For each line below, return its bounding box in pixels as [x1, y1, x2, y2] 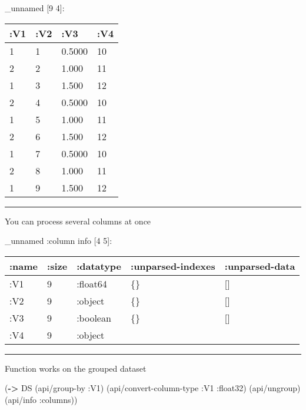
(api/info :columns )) [5, 393, 78, 405]
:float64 [76, 276, 107, 290]
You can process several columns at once [5, 214, 151, 227]
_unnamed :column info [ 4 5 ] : [5, 234, 112, 247]
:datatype [76, 259, 122, 273]
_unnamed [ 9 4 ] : [5, 2, 65, 14]
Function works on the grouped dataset [5, 362, 147, 374]
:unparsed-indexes [131, 259, 215, 273]
